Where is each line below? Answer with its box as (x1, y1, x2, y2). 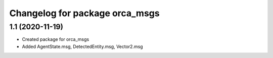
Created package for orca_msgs (22, 36, 89, 42)
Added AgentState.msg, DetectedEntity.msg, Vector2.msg (22, 43, 144, 49)
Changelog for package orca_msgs (9, 8, 160, 19)
